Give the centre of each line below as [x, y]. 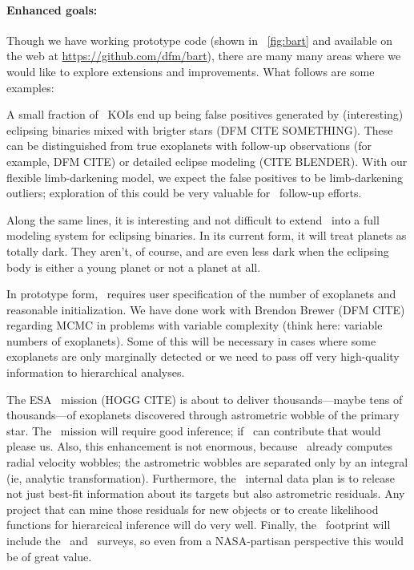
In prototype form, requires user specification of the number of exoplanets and [201, 294]
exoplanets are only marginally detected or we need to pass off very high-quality [203, 356]
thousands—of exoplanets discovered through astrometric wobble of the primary [203, 415]
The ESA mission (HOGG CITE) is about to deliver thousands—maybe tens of [205, 399]
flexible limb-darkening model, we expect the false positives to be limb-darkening [205, 177]
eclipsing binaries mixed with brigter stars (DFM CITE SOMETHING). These [200, 129]
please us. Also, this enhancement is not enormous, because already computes [200, 446]
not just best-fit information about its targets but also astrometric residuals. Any [206, 493]
